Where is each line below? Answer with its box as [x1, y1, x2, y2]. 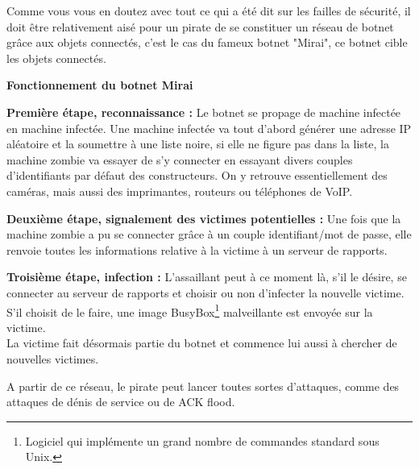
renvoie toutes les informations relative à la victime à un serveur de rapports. [6, 241, 388, 258]
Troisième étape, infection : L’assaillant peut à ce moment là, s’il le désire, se [6, 268, 407, 285]
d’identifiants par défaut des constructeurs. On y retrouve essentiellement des [6, 167, 388, 184]
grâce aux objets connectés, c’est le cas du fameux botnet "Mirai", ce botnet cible [6, 34, 408, 51]
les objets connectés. [6, 49, 106, 66]
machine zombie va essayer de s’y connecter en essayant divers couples [6, 151, 353, 168]
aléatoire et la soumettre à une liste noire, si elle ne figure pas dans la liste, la [6, 135, 390, 152]
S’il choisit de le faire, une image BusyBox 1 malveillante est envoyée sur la [6, 301, 373, 320]
